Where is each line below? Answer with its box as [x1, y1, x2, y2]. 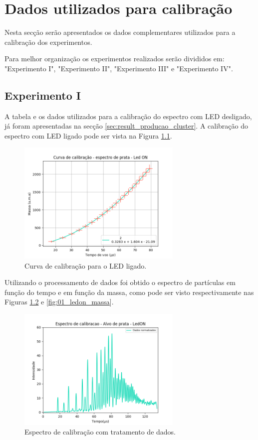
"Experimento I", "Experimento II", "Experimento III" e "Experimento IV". [4, 63, 233, 73]
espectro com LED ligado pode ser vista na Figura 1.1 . [4, 130, 172, 141]
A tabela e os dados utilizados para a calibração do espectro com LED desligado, [4, 111, 252, 121]
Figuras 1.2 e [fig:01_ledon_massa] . [4, 296, 114, 307]
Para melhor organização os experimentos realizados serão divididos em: [4, 53, 225, 64]
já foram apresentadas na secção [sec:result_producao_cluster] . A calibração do [4, 121, 248, 131]
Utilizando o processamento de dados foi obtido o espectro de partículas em [4, 277, 236, 288]
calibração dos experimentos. [4, 36, 92, 47]
